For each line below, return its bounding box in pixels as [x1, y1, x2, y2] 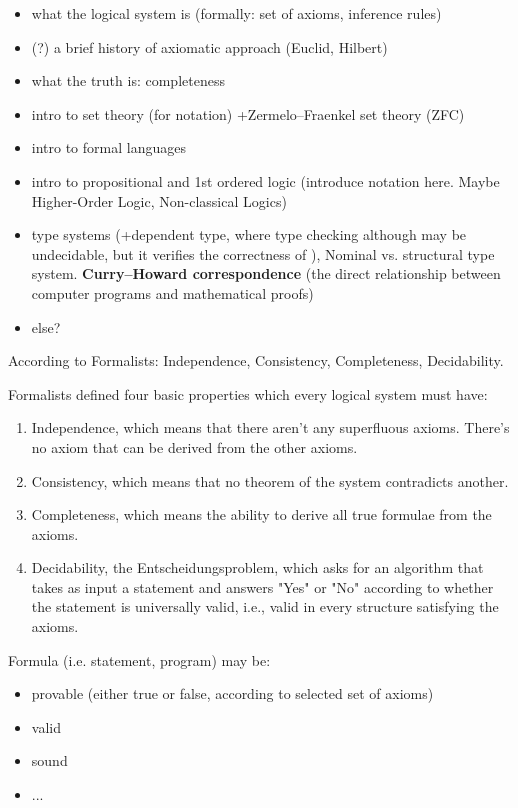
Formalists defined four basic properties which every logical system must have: [8, 383, 488, 404]
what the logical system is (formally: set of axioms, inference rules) [31, 3, 442, 23]
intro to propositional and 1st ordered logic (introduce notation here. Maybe [31, 170, 500, 191]
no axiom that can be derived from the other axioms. [31, 436, 358, 457]
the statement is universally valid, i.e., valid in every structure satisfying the [31, 596, 499, 617]
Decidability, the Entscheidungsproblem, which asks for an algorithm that [31, 557, 484, 578]
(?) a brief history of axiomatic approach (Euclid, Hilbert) [31, 36, 388, 57]
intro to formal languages [31, 137, 186, 158]
